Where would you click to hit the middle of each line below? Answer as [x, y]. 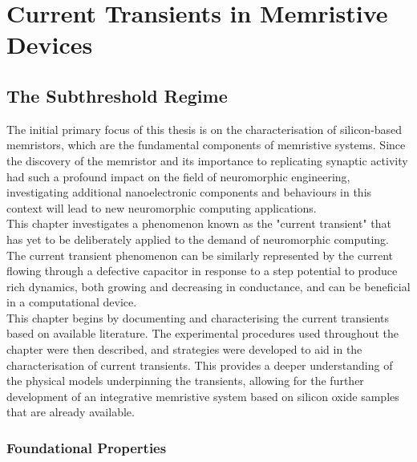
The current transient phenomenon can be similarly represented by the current [200, 255]
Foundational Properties [87, 447]
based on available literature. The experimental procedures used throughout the [202, 333]
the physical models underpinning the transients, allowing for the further [185, 381]
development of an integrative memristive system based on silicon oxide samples [203, 396]
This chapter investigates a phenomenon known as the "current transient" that [199, 223]
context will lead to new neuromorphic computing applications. [162, 207]
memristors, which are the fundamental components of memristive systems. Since [206, 145]
